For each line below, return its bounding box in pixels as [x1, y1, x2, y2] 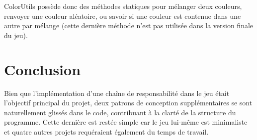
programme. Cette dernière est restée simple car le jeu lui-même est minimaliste [4, 117, 248, 127]
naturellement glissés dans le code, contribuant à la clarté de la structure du [4, 107, 236, 117]
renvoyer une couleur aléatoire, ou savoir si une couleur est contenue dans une [4, 10, 241, 21]
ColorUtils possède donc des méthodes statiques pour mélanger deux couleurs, [4, 1, 242, 11]
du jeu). [4, 30, 28, 40]
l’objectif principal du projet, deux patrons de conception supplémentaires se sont [4, 97, 253, 108]
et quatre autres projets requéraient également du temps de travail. [4, 126, 209, 137]
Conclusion [4, 59, 81, 79]
